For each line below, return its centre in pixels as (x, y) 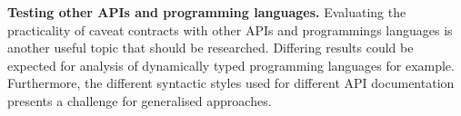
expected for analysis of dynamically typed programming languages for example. (231, 65)
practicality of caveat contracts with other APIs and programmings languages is (230, 29)
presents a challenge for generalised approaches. (140, 100)
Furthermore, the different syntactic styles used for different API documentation (231, 83)
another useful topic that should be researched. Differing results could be (210, 48)
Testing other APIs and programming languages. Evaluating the (207, 12)
